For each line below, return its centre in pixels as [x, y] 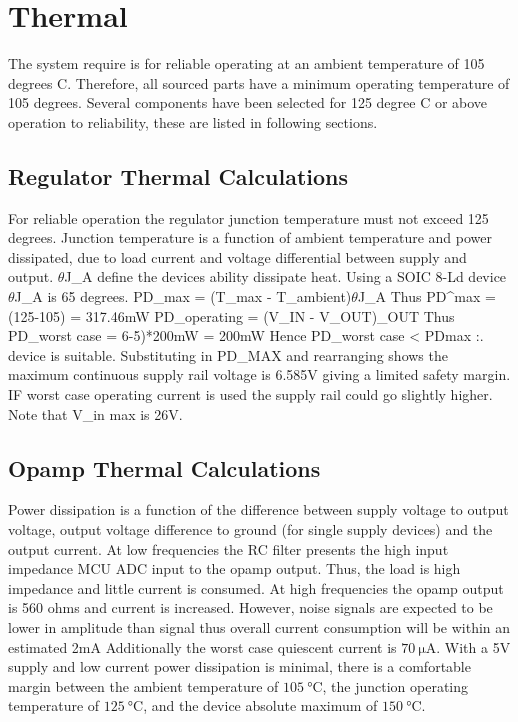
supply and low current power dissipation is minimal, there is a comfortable [239, 666]
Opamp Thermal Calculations [164, 467]
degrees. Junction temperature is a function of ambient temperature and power [250, 237]
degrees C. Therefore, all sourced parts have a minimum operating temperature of [259, 82]
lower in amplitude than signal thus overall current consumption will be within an [259, 627]
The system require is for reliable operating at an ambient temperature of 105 [246, 63]
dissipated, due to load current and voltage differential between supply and [237, 256]
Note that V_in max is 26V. [95, 413]
